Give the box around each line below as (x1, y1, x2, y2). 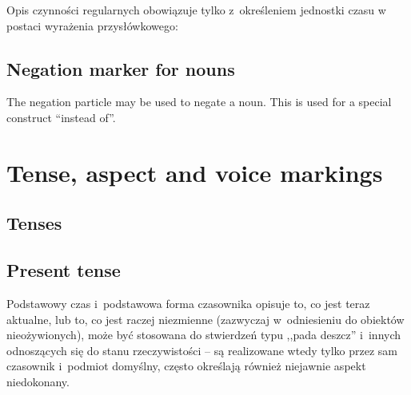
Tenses (6, 211, 62, 235)
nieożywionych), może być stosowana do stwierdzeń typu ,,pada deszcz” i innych (6, 326, 401, 343)
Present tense (6, 258, 121, 282)
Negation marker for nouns (6, 56, 235, 81)
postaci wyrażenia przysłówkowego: (6, 17, 178, 34)
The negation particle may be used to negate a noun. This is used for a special (6, 93, 392, 110)
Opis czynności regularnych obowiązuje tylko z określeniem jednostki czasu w (6, 2, 386, 18)
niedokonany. (6, 373, 70, 389)
